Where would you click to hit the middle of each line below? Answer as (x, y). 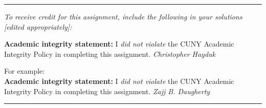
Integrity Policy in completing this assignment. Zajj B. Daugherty (107, 91)
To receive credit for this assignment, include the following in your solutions (123, 16)
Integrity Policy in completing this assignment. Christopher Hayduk (110, 53)
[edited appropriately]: (38, 26)
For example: (25, 71)
